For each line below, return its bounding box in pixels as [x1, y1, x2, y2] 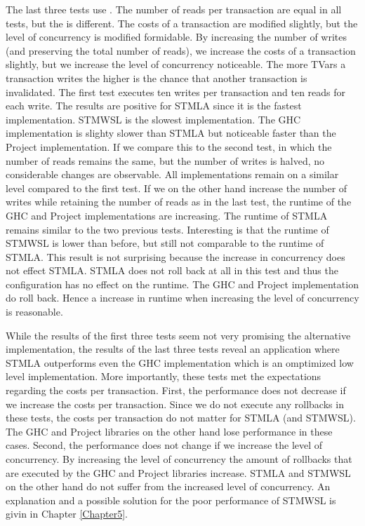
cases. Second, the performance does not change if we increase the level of [6, 438, 323, 452]
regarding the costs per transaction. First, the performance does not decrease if [6, 383, 346, 398]
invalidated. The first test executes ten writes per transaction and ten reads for [6, 84, 346, 99]
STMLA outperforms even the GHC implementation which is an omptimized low [6, 355, 354, 370]
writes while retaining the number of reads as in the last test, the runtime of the [6, 194, 352, 209]
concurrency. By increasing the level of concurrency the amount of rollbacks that [6, 452, 352, 466]
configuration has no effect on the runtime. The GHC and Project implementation [6, 276, 359, 291]
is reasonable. [6, 304, 63, 319]
